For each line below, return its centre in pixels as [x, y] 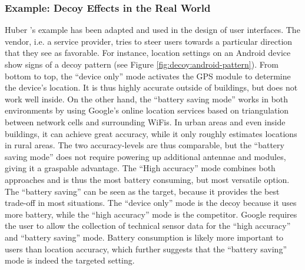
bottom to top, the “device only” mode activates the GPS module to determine [148, 76]
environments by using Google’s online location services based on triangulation [147, 110]
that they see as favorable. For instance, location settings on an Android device [148, 53]
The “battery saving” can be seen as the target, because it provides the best [142, 191]
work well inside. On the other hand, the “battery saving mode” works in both [147, 99]
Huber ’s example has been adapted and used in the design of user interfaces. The [152, 30]
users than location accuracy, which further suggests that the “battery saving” [146, 249]
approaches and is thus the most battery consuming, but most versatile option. [147, 179]
